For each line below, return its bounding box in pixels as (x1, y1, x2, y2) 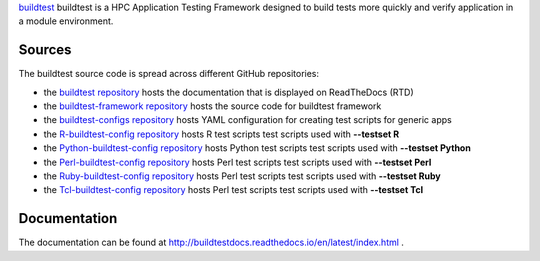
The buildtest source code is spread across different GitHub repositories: (18, 68, 320, 80)
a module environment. (18, 15, 114, 27)
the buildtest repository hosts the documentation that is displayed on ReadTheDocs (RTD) (43, 86, 414, 98)
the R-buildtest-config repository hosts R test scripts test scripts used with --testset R (43, 128, 400, 140)
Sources (18, 41, 72, 59)
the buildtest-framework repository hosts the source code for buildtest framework (43, 100, 382, 112)
